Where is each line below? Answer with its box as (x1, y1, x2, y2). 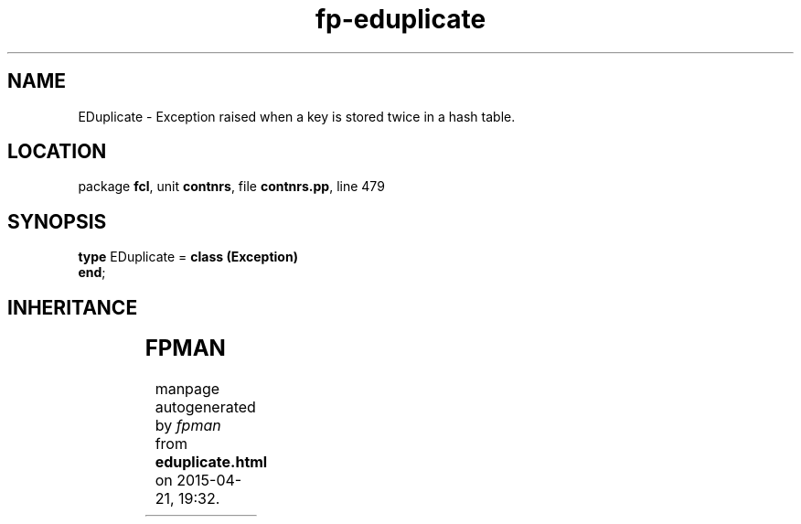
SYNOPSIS (7, 209, 107, 233)
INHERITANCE (7, 295, 138, 319)
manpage (155, 380, 220, 399)
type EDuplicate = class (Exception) (78, 249, 298, 265)
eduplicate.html (155, 453, 268, 472)
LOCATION (7, 140, 107, 164)
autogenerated (155, 398, 256, 417)
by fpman (155, 416, 221, 435)
